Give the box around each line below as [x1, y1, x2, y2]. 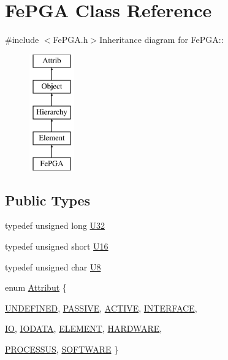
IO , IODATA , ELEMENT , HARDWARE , [5, 322, 162, 335]
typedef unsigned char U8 [5, 260, 101, 273]
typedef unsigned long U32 [5, 219, 105, 232]
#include [5, 33, 39, 46]
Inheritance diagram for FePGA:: [99, 33, 224, 46]
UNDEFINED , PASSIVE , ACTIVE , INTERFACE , [5, 301, 197, 314]
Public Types [5, 190, 91, 209]
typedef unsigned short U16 [5, 240, 108, 253]
